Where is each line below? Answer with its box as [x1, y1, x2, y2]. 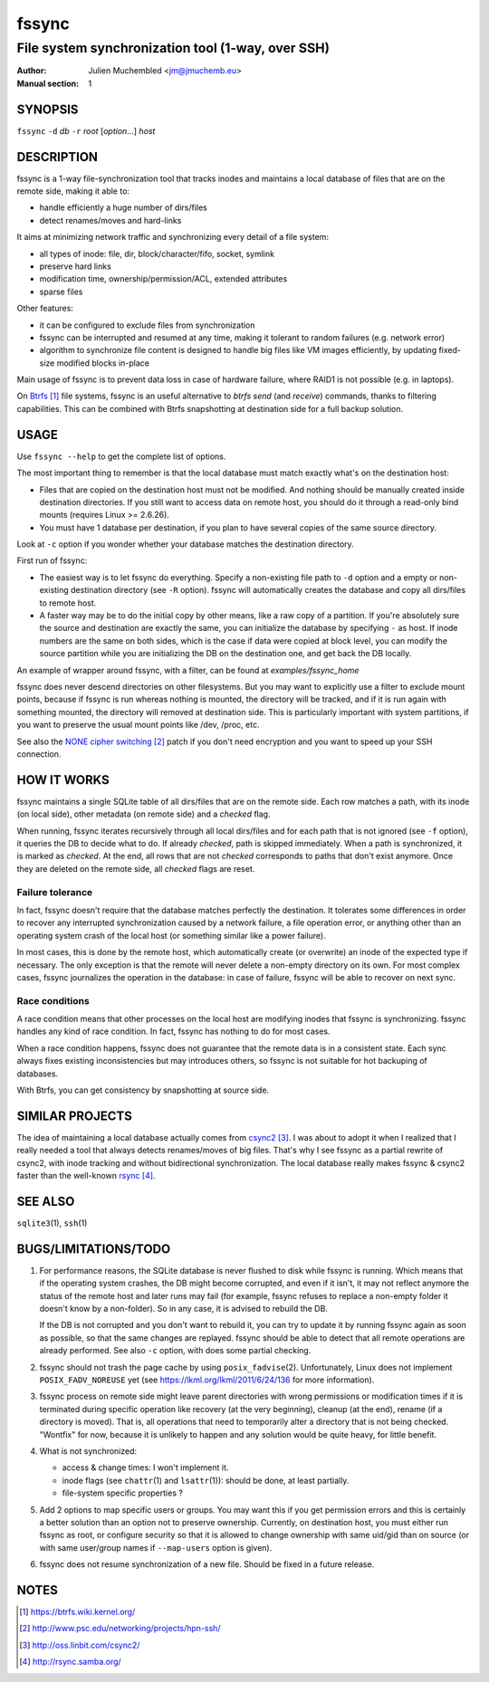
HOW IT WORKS [16, 772, 110, 788]
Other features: [16, 303, 74, 314]
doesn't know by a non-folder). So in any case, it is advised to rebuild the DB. [39, 1304, 328, 1314]
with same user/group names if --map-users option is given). [39, 1542, 273, 1553]
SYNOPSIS [16, 101, 79, 117]
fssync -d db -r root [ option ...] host [16, 125, 156, 136]
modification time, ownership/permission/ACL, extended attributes [39, 273, 288, 284]
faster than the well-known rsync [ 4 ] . [16, 1171, 156, 1181]
